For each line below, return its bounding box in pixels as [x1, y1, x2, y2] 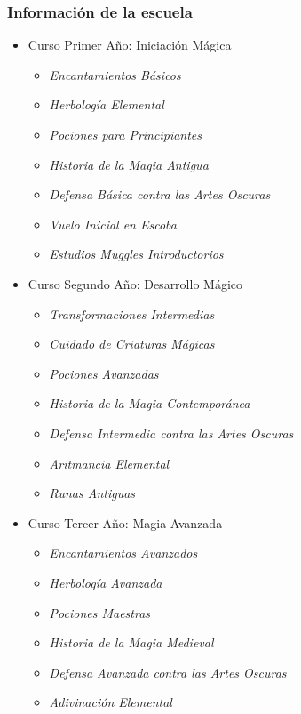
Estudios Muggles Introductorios [49, 245, 224, 263]
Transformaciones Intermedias [49, 304, 215, 323]
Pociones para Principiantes [49, 125, 202, 143]
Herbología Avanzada [49, 573, 162, 591]
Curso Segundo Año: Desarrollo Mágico [28, 274, 243, 293]
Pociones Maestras [49, 603, 151, 622]
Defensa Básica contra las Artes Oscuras [49, 185, 271, 204]
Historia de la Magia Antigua [49, 155, 209, 173]
